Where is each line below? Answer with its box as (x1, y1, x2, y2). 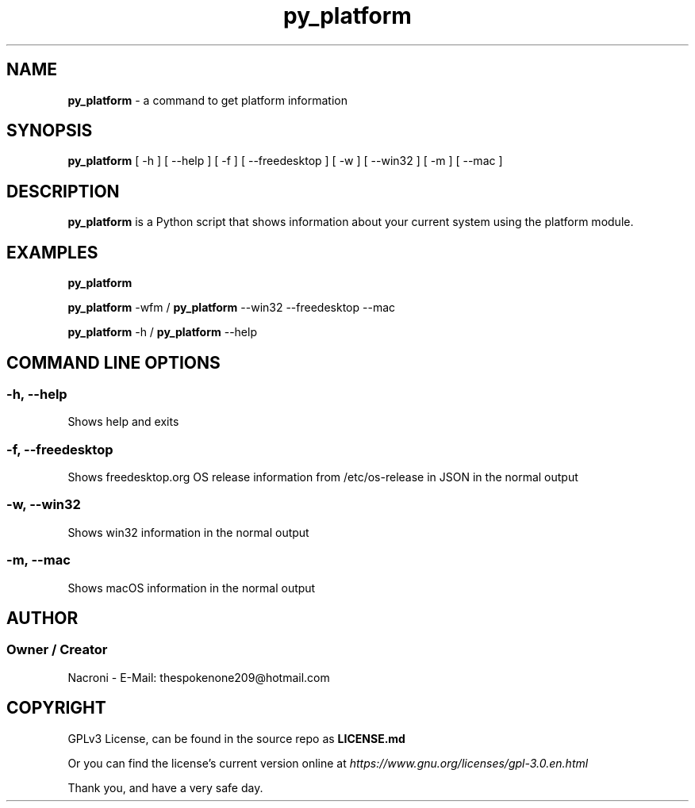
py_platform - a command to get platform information (67, 93, 347, 107)
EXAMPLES (6, 242, 98, 262)
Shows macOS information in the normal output (67, 580, 316, 595)
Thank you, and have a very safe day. (67, 780, 263, 795)
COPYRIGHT (6, 698, 106, 718)
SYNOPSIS (6, 121, 93, 141)
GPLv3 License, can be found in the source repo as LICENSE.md (67, 731, 405, 745)
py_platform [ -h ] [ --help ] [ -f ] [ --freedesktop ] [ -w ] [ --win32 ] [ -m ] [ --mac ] (67, 154, 503, 168)
